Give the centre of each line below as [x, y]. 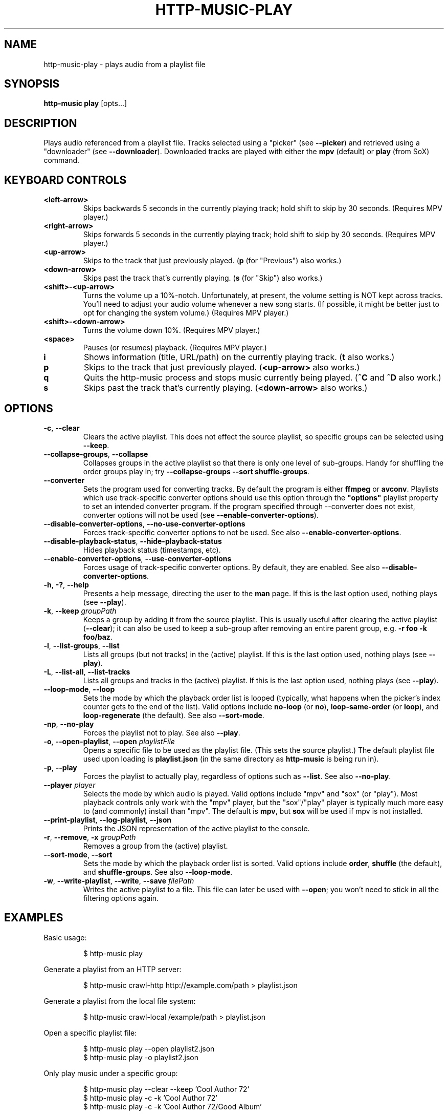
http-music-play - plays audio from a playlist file [125, 64]
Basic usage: [65, 937]
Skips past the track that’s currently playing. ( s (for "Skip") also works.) [203, 278]
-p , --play [60, 767]
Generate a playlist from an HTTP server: [113, 969]
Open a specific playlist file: [90, 1033]
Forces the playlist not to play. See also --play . [162, 732]
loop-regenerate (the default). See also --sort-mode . [174, 715]
